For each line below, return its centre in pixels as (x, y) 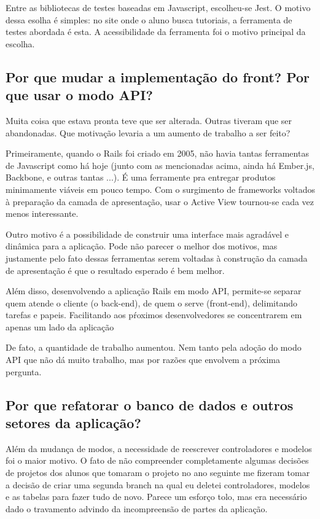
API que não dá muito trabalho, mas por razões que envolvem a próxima (143, 360)
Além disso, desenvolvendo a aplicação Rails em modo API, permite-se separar (154, 291)
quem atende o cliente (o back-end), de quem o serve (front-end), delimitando (151, 302)
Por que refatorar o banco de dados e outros (150, 404)
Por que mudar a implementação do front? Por (158, 76)
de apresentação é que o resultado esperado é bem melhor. (115, 270)
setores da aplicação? (73, 423)
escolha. (20, 43)
